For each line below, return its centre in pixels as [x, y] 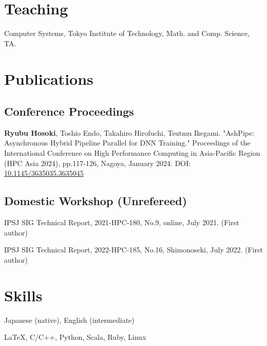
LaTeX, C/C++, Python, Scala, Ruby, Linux [75, 337]
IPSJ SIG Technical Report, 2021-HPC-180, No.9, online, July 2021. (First [122, 222]
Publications [49, 78]
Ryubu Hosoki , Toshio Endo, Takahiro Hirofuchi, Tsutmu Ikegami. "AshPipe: [129, 132]
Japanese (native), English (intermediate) [69, 320]
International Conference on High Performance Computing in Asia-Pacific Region [132, 153]
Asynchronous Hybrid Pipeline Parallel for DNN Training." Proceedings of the [127, 143]
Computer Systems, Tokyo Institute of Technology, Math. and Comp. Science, [127, 33]
